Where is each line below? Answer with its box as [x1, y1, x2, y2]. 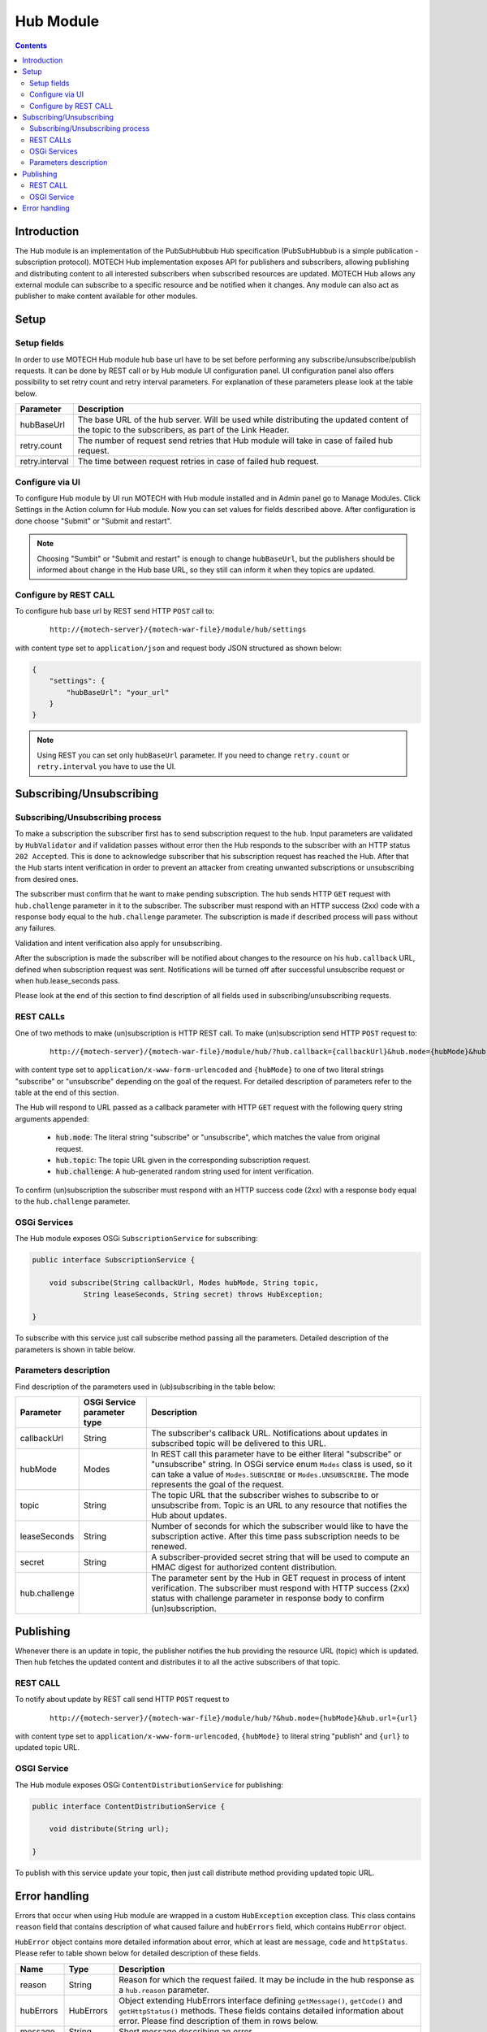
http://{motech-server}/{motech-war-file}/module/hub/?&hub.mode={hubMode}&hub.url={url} [50, 1713, 418, 1722]
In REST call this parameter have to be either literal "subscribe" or [151, 1448, 402, 1460]
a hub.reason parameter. [119, 1984, 209, 1995]
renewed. [151, 1541, 187, 1552]
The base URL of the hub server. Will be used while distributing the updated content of [77, 415, 409, 426]
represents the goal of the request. [151, 1479, 284, 1491]
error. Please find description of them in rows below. [119, 2015, 319, 2026]
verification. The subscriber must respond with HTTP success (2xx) [151, 1583, 410, 1594]
